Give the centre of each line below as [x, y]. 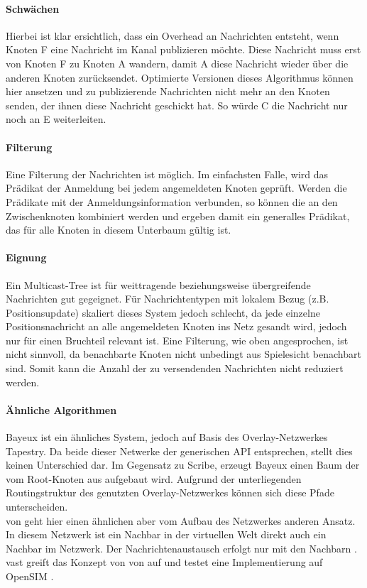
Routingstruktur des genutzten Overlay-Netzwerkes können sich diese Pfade [170, 492]
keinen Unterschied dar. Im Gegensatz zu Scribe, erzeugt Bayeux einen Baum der [183, 465]
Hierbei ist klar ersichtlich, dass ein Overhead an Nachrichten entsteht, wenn [172, 35]
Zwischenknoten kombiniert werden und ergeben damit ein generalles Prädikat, [178, 216]
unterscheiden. [37, 507]
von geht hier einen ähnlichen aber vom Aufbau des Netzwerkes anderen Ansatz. [181, 520]
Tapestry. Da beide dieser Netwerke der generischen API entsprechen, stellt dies [179, 451]
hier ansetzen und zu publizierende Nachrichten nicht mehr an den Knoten [168, 91]
